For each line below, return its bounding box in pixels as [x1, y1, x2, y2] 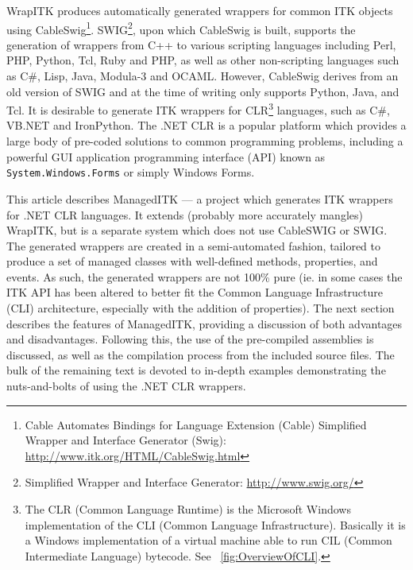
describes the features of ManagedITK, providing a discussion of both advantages [6, 315, 403, 332]
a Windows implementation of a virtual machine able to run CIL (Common [25, 532, 392, 549]
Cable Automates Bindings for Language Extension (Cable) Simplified [25, 416, 367, 432]
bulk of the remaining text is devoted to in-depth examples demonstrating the [6, 362, 386, 378]
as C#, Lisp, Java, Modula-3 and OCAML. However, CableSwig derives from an [6, 68, 399, 84]
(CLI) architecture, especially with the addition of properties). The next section [6, 300, 395, 316]
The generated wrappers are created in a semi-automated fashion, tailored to [6, 237, 381, 254]
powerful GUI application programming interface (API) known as [6, 148, 326, 165]
